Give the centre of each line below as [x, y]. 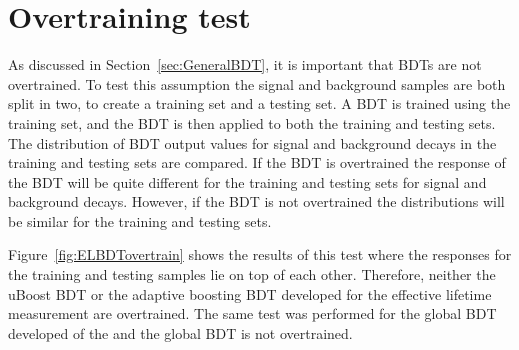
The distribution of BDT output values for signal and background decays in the [252, 142]
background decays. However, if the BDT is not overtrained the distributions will [256, 201]
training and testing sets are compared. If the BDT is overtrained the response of [257, 162]
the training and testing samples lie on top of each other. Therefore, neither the [252, 274]
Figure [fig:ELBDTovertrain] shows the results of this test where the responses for [260, 254]
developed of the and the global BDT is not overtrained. [180, 332]
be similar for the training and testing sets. [140, 220]
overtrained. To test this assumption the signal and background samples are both [257, 83]
